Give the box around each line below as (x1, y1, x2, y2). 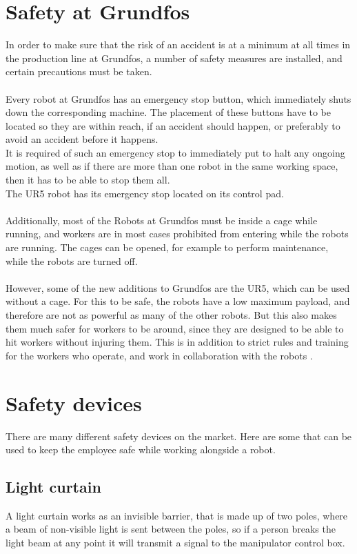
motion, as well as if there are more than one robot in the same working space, (6, 159, 338, 173)
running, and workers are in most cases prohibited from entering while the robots (6, 226, 349, 241)
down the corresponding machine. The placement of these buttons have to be (6, 105, 331, 119)
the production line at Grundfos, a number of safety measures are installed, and (6, 50, 343, 65)
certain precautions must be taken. (6, 64, 152, 79)
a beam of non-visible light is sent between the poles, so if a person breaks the (6, 522, 336, 536)
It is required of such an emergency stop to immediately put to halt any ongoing (6, 145, 345, 159)
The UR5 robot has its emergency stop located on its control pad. (6, 186, 284, 200)
